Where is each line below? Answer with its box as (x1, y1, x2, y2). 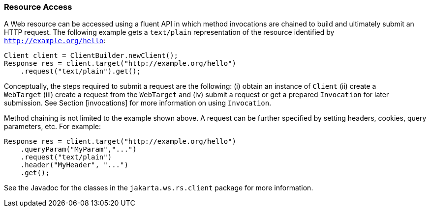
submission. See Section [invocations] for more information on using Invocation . (4, 99, 272, 107)
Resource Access (4, 2, 72, 12)
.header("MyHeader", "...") (20, 161, 128, 169)
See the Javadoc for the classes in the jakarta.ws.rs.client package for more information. (4, 184, 313, 192)
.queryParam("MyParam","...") (20, 145, 137, 154)
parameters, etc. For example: (4, 122, 101, 131)
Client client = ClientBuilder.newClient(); (4, 52, 179, 60)
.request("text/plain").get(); (20, 67, 141, 76)
